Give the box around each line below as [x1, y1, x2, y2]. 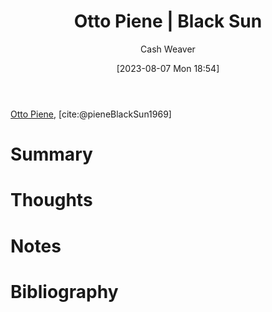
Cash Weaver [140, 43, 196, 55]
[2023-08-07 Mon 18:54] [116, 62, 220, 74]
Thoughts [10, 189, 93, 212]
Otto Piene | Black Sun [73, 10, 263, 33]
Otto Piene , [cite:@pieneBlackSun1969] [10, 108, 172, 120]
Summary [10, 143, 93, 166]
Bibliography [10, 280, 119, 303]
